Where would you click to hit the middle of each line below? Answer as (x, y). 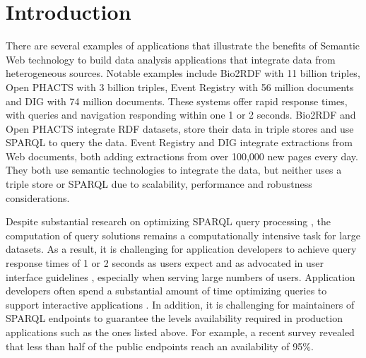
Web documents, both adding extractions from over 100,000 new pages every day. (182, 156)
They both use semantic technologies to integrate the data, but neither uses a (174, 170)
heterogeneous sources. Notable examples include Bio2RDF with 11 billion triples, (183, 73)
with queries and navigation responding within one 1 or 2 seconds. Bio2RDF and (181, 115)
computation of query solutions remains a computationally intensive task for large (183, 235)
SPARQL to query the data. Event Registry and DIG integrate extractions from (179, 142)
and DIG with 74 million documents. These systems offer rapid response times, (177, 101)
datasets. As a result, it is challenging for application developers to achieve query (181, 249)
